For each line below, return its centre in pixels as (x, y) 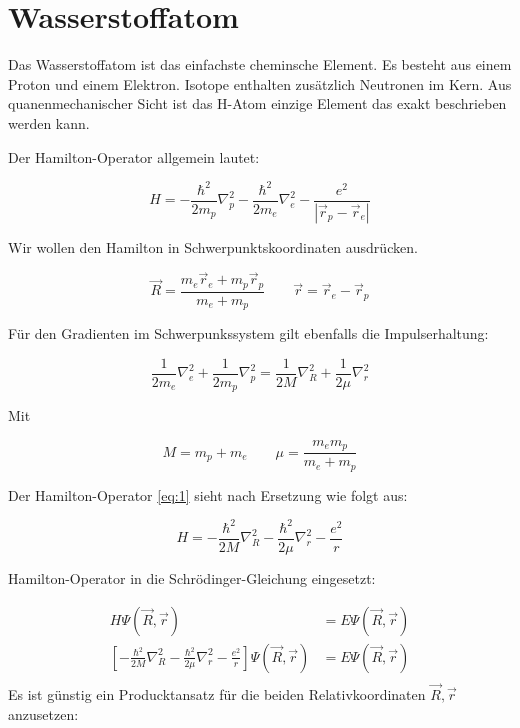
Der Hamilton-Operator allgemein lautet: (134, 156)
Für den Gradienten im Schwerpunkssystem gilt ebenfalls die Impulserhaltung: (248, 333)
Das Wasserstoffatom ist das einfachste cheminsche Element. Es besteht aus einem (260, 64)
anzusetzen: (43, 713)
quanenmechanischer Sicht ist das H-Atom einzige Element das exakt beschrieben (257, 103)
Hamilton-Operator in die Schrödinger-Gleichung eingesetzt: (192, 578)
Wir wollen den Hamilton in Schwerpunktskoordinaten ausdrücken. (213, 246)
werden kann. (49, 122)
